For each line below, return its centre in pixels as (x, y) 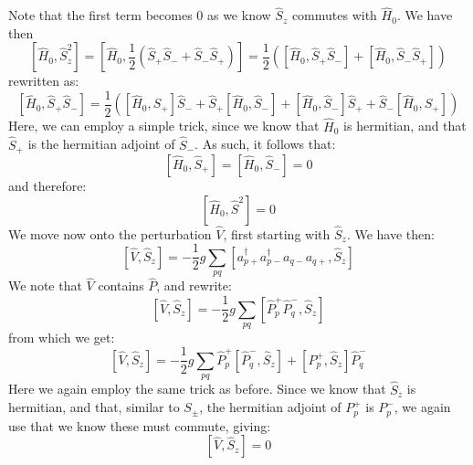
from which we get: (62, 337)
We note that (45, 285)
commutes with (334, 15)
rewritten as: (44, 81)
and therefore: (47, 185)
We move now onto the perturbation (110, 233)
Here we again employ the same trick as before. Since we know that (197, 389)
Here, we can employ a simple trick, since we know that (164, 126)
